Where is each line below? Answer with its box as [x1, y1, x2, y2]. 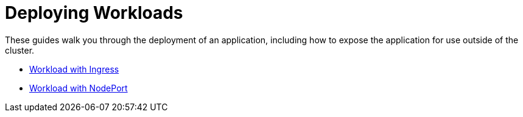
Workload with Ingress [29, 63, 119, 74]
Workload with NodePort [29, 82, 128, 93]
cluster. [5, 44, 35, 55]
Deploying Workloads [5, 2, 183, 23]
